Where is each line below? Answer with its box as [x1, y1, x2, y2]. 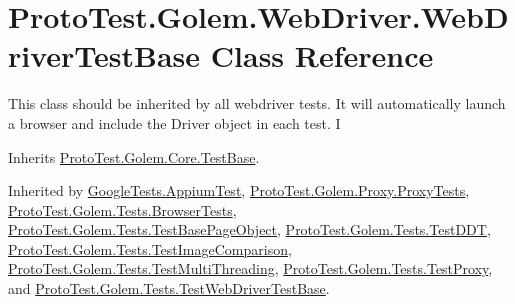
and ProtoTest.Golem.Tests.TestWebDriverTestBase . [8, 278, 330, 299]
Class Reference [210, 35, 434, 76]
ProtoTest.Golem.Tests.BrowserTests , [8, 199, 237, 220]
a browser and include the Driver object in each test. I [8, 112, 341, 133]
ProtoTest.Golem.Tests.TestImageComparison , [8, 238, 292, 259]
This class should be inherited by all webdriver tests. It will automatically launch [8, 93, 506, 114]
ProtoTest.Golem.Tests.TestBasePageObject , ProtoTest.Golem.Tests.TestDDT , [8, 219, 491, 240]
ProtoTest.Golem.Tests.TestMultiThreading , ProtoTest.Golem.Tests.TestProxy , [8, 258, 493, 279]
